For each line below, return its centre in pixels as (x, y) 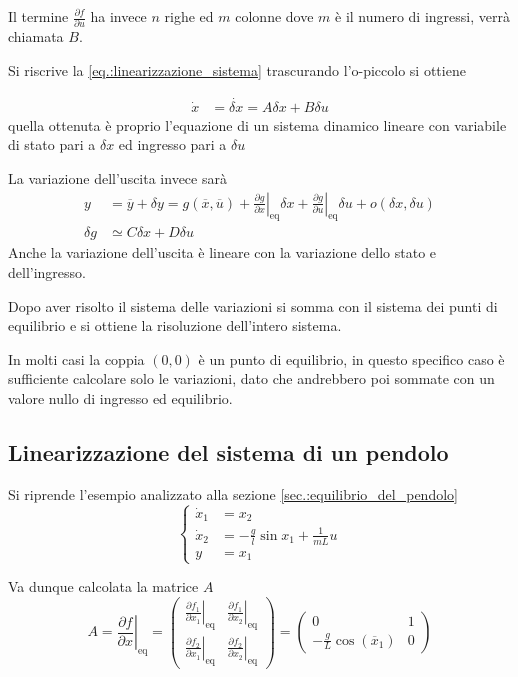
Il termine (38, 16)
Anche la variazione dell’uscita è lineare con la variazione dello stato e (222, 252)
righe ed (189, 16)
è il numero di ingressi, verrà (422, 16)
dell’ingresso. (47, 271)
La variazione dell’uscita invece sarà (117, 177)
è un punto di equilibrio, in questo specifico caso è (351, 358)
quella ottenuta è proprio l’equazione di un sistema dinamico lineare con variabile (257, 124)
